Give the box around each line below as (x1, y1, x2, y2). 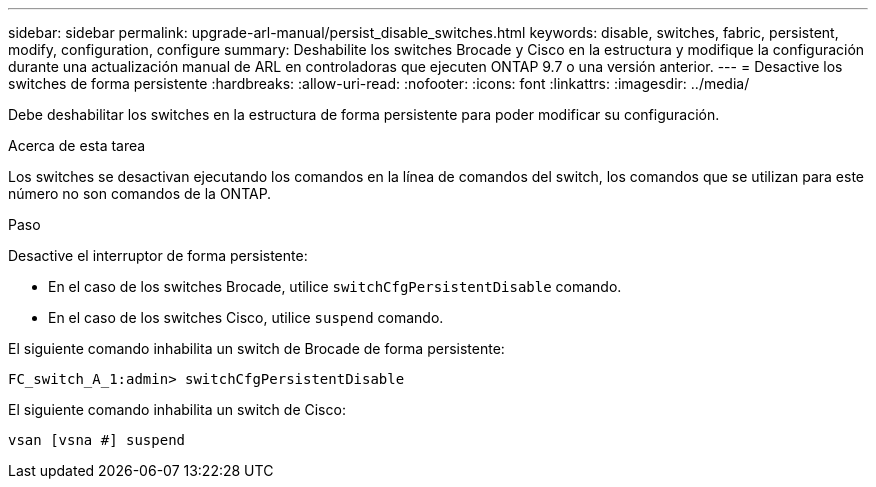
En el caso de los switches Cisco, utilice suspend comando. (48, 309, 444, 326)
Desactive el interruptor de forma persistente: (8, 247, 308, 264)
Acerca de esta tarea (8, 137, 146, 154)
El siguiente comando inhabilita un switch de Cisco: (8, 401, 346, 418)
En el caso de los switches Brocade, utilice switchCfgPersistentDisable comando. (48, 278, 622, 295)
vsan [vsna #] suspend (8, 432, 186, 448)
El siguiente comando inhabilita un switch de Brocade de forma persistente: (8, 340, 505, 357)
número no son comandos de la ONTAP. (8, 185, 272, 202)
